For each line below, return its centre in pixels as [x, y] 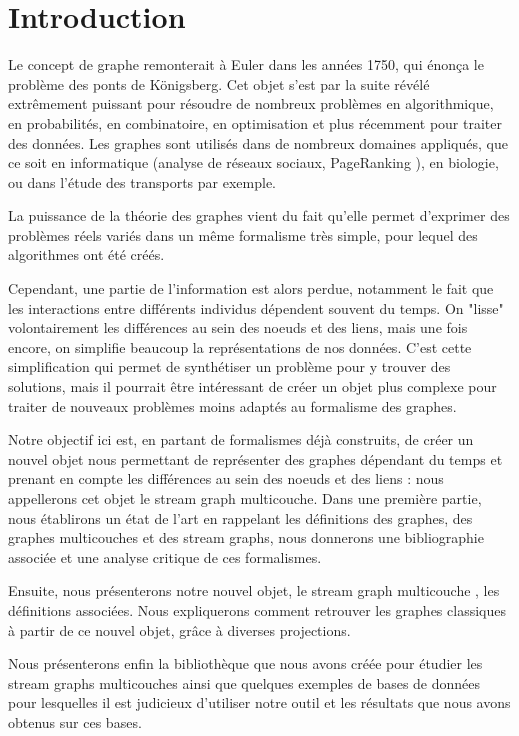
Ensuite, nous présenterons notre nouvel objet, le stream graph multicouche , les [254, 590]
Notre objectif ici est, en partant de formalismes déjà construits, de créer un [241, 439]
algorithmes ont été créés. [86, 254]
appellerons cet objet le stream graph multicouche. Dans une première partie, [245, 498]
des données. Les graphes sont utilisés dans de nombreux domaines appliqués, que [258, 142]
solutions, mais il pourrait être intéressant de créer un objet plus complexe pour [252, 386]
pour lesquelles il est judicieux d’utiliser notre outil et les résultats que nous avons [259, 702]
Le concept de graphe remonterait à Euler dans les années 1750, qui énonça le [246, 64]
